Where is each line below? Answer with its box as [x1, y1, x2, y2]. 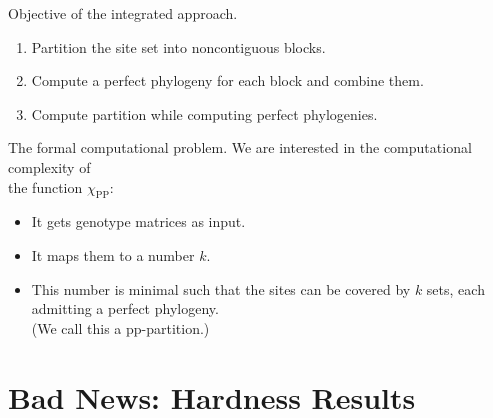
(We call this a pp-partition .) [31, 317, 210, 338]
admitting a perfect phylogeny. [31, 298, 219, 319]
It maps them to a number [31, 244, 195, 265]
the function [8, 176, 83, 197]
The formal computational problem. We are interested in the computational [8, 137, 472, 158]
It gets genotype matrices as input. [31, 211, 246, 232]
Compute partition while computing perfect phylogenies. [31, 103, 378, 124]
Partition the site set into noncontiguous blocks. [31, 36, 326, 57]
